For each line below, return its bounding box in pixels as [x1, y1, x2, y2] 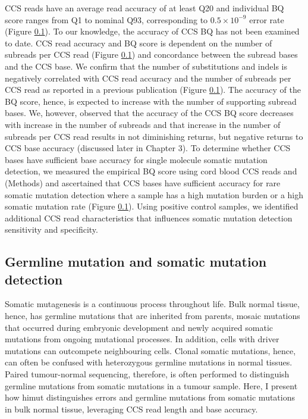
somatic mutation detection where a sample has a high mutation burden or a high [5, 188, 304, 201]
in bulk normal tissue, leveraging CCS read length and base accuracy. [5, 402, 258, 415]
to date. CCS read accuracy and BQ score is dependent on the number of [5, 36, 272, 49]
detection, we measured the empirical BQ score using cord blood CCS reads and [5, 165, 297, 177]
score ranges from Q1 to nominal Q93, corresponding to [5, 13, 208, 26]
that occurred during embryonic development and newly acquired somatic [5, 321, 274, 333]
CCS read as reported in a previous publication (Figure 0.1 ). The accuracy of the [5, 83, 301, 96]
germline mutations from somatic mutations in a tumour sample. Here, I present [5, 379, 298, 392]
